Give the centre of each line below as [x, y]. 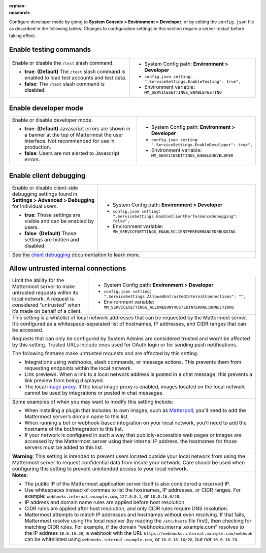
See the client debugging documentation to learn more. [76, 255]
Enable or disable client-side [45, 187]
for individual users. [35, 206]
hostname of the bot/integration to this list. [74, 429]
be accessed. [28, 330]
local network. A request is [43, 299]
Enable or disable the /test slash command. [63, 63]
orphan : [17, 6]
